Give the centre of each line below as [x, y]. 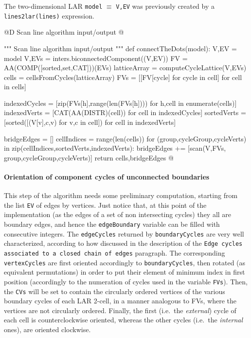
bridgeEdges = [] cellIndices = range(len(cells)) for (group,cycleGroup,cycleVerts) [125, 138]
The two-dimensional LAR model [53, 6]
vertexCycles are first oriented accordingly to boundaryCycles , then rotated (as [125, 262]
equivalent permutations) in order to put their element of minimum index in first [125, 272]
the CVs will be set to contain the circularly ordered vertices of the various [115, 291]
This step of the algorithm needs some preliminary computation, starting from [121, 195]
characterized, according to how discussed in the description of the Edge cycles [123, 243]
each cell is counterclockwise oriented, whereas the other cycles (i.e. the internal [124, 320]
